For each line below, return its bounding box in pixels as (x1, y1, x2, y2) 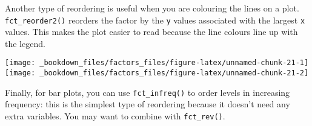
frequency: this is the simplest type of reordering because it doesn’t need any (5, 98, 290, 110)
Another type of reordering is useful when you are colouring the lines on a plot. (5, 2, 299, 14)
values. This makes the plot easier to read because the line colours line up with (5, 25, 298, 38)
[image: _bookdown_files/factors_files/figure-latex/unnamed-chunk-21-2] (5, 69, 309, 78)
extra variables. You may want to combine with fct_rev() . (5, 110, 225, 122)
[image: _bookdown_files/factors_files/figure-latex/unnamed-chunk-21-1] (5, 58, 309, 68)
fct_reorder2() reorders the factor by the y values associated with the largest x (5, 13, 305, 26)
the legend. (5, 37, 45, 49)
